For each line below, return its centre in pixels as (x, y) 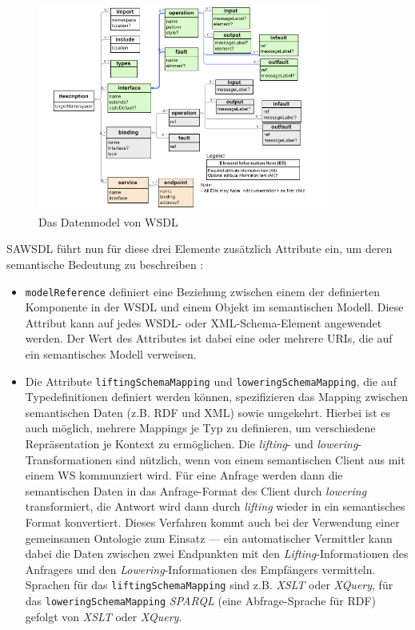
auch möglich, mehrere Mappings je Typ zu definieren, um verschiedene (200, 428)
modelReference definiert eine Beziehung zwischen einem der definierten (203, 291)
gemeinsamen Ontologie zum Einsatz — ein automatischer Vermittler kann (209, 538)
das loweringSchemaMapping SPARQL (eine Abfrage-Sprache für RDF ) (201, 601)
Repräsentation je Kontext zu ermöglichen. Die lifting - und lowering (192, 444)
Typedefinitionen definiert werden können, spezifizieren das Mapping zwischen (217, 397)
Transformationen (69, 459)
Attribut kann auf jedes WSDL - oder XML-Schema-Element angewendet (204, 322)
